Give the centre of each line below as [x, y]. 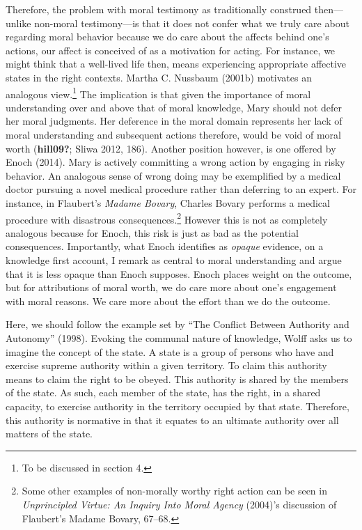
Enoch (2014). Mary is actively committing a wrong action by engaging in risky [175, 162]
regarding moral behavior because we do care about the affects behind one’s [167, 37]
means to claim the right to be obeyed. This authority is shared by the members [177, 379]
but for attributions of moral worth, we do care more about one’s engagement [171, 287]
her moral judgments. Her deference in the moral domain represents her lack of [174, 121]
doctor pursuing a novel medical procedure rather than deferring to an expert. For [181, 189]
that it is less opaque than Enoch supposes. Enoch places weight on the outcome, [179, 273]
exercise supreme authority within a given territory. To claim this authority [166, 365]
